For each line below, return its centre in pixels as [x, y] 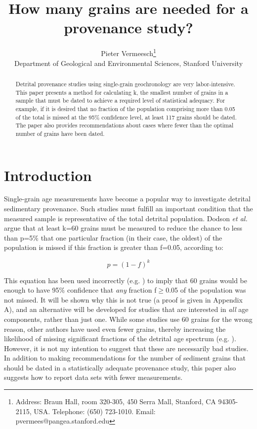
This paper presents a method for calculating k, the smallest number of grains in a [122, 92]
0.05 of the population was [206, 290]
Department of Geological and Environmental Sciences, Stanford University [128, 63]
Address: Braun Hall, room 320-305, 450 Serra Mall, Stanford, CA [116, 401]
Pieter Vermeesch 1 [128, 52]
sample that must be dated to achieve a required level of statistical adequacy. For [120, 100]
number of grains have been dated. [60, 133]
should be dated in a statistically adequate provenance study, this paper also [120, 367]
